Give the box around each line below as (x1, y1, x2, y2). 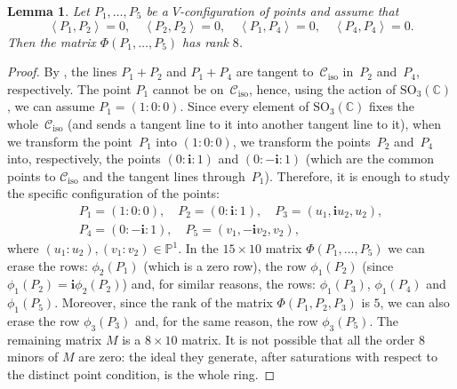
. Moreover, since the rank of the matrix (54, 293, 273, 312)
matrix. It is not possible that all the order (181, 329, 415, 348)
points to (7, 166, 56, 185)
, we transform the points (232, 131, 371, 150)
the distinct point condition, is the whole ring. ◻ (7, 364, 276, 383)
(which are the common (305, 149, 435, 168)
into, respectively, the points (7, 149, 161, 168)
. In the (178, 239, 219, 257)
